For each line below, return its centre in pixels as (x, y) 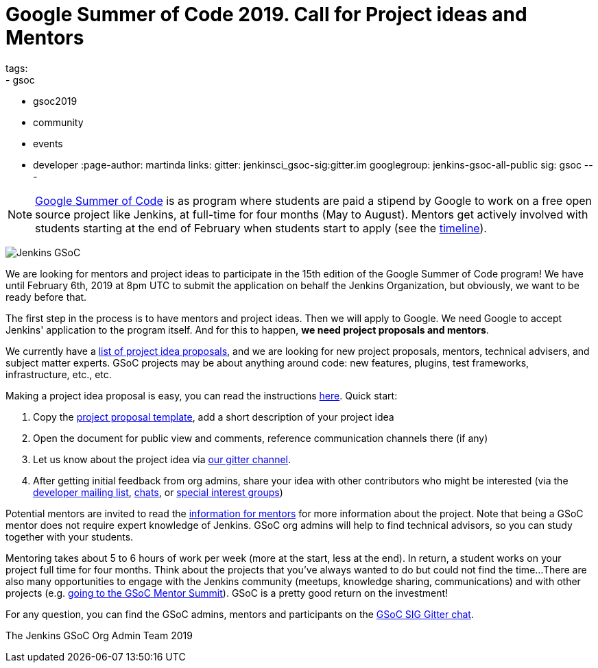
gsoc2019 (55, 101)
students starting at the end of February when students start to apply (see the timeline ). (261, 228)
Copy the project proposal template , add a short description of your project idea (214, 417)
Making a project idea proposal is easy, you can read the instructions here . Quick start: (202, 395)
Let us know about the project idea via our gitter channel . (162, 459)
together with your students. (70, 536)
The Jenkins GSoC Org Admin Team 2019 (99, 635)
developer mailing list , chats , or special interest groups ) (158, 492)
